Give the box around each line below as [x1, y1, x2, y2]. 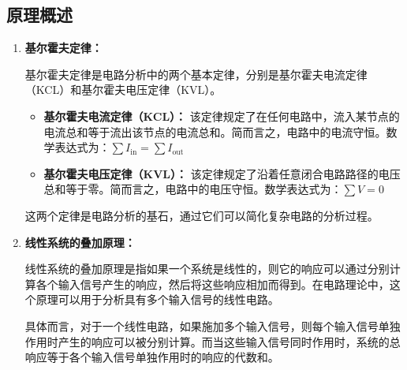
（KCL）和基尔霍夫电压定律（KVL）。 [24, 81, 222, 98]
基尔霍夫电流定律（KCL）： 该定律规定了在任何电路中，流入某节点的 [43, 107, 400, 124]
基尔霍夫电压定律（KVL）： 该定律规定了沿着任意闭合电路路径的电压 [43, 165, 401, 181]
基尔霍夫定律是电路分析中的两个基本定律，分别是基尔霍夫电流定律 [24, 65, 368, 82]
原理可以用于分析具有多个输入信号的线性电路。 [35, 291, 279, 308]
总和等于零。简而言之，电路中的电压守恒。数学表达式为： [43, 181, 342, 197]
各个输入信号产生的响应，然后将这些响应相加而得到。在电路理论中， [35, 275, 390, 292]
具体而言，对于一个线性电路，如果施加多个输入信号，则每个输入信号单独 [24, 317, 401, 334]
